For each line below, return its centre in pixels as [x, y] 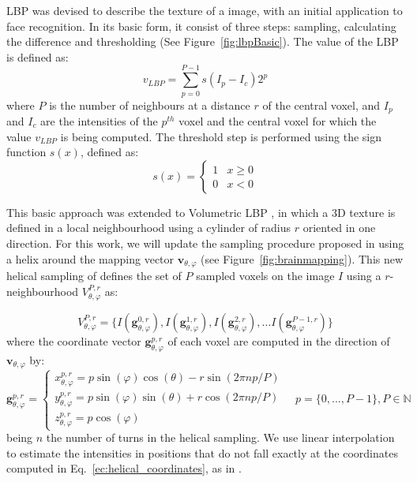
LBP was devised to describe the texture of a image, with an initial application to [205, 10]
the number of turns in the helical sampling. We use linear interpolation [220, 437]
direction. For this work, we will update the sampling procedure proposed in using [205, 243]
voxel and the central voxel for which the [278, 120]
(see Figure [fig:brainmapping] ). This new [302, 258]
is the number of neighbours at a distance [150, 105]
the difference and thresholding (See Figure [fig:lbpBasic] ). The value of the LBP [203, 41]
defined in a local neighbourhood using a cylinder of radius [149, 228]
